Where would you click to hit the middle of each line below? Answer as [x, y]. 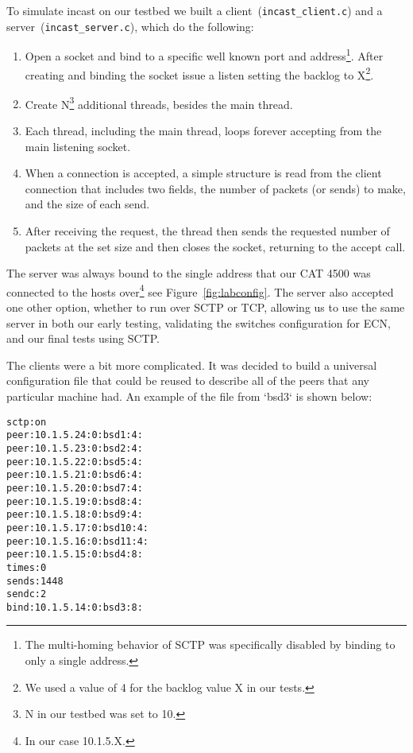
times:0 [27, 567]
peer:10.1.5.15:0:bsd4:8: [75, 555]
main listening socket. [78, 146]
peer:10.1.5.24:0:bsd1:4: [75, 435]
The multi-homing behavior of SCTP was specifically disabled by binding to [210, 644]
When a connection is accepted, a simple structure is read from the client [203, 173]
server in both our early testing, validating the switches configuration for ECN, [199, 322]
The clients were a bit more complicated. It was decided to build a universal [192, 365]
